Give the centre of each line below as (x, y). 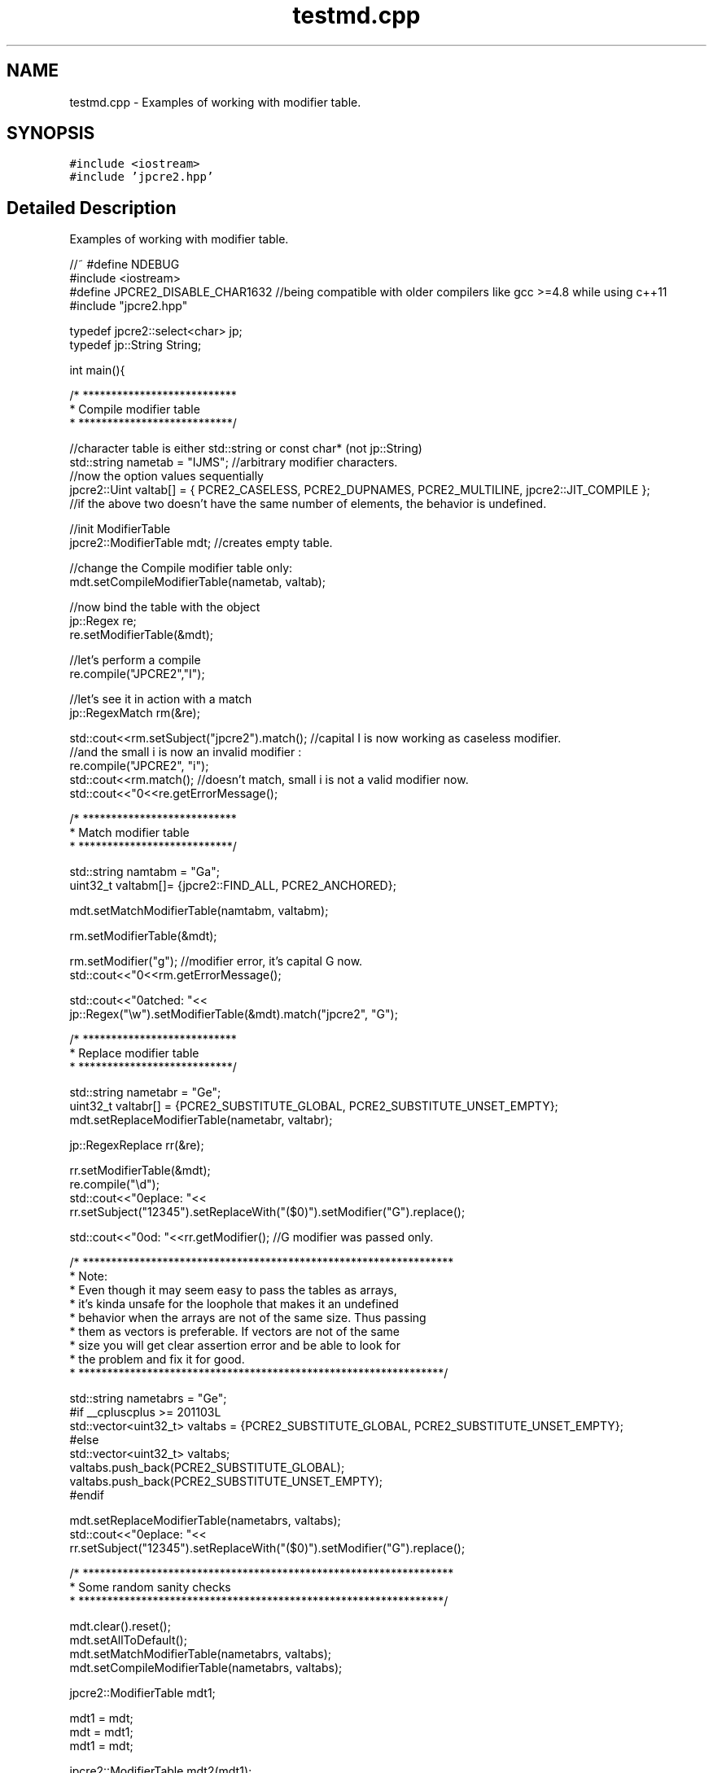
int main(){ (97, 370)
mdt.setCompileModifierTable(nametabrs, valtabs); (206, 1668)
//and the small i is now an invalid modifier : (186, 752)
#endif (87, 1495)
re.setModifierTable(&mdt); (142, 635)
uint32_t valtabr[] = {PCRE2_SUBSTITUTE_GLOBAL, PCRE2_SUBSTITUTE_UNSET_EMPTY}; (314, 1106)
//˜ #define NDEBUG (125, 265)
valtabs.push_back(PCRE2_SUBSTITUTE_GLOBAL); (207, 1468)
